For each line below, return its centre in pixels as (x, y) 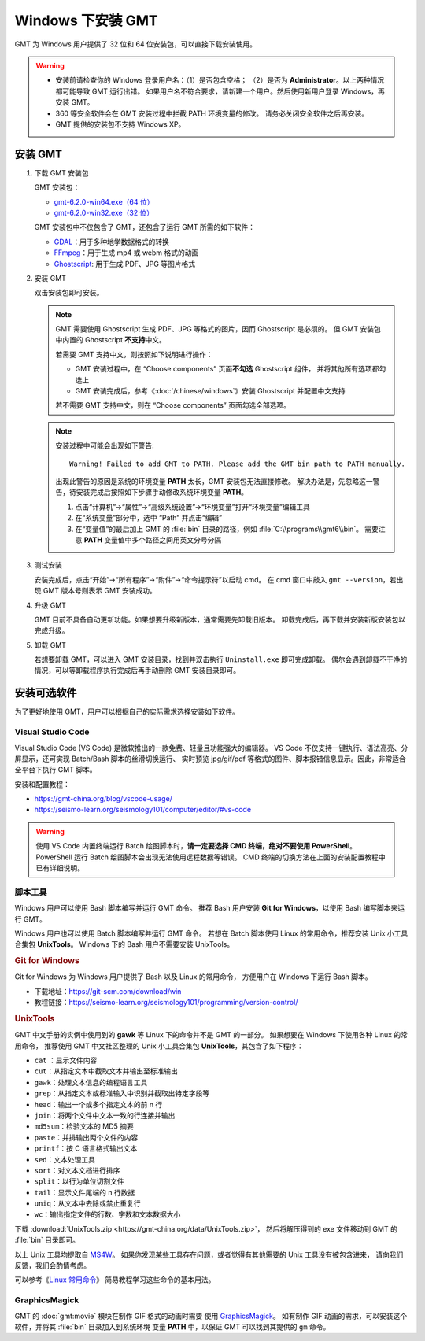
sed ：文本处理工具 (65, 1159)
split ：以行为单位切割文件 (79, 1181)
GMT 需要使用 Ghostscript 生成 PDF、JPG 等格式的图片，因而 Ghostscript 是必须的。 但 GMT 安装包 (218, 329)
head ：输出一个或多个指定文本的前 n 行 (98, 1104)
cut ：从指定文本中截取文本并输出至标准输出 (106, 1071)
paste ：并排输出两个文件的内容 (86, 1137)
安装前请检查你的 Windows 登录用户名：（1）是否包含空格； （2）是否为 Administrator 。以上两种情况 (220, 80)
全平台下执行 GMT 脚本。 (56, 770)
